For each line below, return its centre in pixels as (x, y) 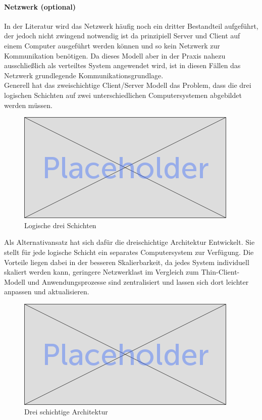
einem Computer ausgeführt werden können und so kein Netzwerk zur (112, 45)
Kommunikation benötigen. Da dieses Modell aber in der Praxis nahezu (115, 55)
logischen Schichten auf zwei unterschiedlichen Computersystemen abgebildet (123, 95)
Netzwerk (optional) (40, 6)
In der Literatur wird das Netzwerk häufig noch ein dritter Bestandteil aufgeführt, (131, 25)
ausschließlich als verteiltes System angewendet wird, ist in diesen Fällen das (122, 65)
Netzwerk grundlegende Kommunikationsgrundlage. (84, 75)
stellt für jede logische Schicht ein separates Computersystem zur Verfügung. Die (129, 252)
